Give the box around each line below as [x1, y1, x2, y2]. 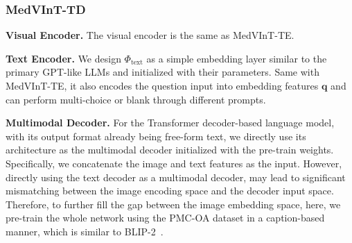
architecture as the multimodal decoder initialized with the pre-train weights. [6, 142, 334, 157]
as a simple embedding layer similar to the [146, 51, 327, 65]
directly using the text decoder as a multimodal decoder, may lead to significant [6, 169, 346, 184]
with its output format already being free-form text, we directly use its [6, 128, 306, 143]
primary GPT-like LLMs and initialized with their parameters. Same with [6, 65, 319, 79]
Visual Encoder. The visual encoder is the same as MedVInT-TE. [6, 28, 294, 42]
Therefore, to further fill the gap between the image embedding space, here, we [6, 196, 341, 211]
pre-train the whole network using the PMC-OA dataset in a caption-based [6, 210, 325, 225]
